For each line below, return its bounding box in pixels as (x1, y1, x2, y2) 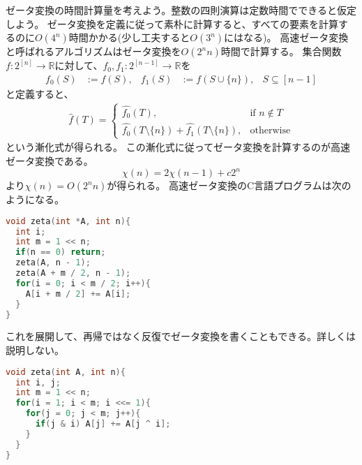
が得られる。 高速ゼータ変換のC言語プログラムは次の (107, 178, 352, 193)
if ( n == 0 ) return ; (15, 247, 106, 258)
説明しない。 (6, 343, 64, 357)
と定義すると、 (6, 86, 74, 101)
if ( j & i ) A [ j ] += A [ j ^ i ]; (35, 419, 171, 429)
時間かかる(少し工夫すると (68, 30, 190, 45)
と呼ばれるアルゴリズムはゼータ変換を (6, 44, 181, 59)
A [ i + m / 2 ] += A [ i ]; (25, 288, 131, 299)
